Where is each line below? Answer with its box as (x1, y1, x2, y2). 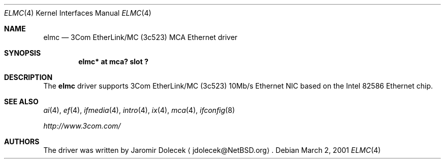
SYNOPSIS (4, 49, 41, 57)
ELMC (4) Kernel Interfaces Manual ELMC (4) (4, 9, 151, 17)
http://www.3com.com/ (43, 121, 121, 130)
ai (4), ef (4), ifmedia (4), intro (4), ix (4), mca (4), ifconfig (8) (43, 106, 235, 114)
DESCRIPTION (4, 73, 53, 81)
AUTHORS (4, 137, 40, 146)
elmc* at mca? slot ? (78, 57, 148, 66)
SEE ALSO (4, 97, 39, 106)
